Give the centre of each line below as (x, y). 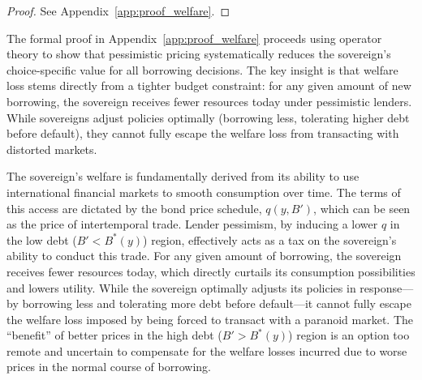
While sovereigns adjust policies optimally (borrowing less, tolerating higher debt (208, 117)
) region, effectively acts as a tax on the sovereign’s (270, 239)
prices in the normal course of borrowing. (109, 367)
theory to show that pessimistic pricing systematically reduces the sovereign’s (199, 54)
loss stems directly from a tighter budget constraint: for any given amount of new (209, 85)
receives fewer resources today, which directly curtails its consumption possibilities (211, 271)
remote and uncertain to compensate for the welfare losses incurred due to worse (207, 350)
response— (387, 287)
